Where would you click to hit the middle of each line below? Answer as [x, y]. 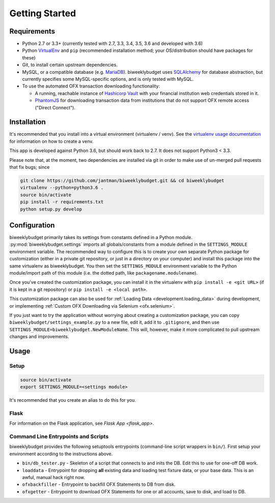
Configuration [32, 225]
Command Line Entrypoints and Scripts [59, 436]
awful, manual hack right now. [53, 477]
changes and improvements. [39, 337]
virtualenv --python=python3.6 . [62, 188]
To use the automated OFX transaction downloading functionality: [91, 86]
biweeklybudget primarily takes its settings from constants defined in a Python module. [101, 238]
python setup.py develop [51, 209]
